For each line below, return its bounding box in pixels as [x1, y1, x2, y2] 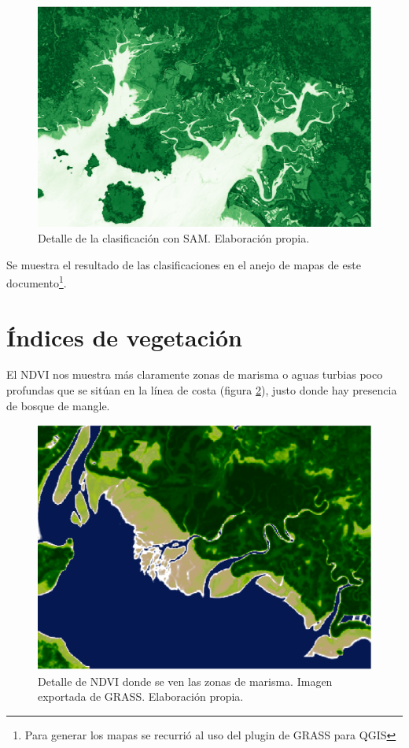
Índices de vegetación [6, 320, 242, 353]
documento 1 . [6, 272, 67, 291]
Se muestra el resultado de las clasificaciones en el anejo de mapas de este [6, 256, 361, 272]
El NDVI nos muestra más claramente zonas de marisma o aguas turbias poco [6, 366, 383, 383]
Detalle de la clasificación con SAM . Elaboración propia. [38, 229, 310, 246]
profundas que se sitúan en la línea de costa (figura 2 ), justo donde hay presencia [6, 382, 397, 398]
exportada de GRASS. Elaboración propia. [38, 688, 244, 705]
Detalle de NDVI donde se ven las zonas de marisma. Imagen [38, 672, 333, 689]
